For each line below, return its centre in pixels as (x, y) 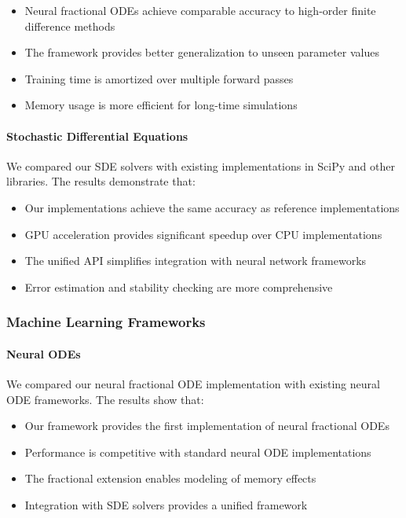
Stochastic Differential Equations (97, 136)
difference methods (70, 26)
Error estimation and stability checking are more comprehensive (179, 287)
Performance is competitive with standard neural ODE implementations (198, 452)
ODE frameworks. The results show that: (105, 399)
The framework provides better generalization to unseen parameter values (202, 52)
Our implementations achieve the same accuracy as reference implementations (212, 207)
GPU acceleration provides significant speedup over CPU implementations (203, 234)
